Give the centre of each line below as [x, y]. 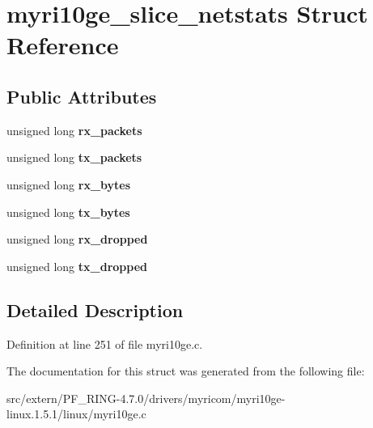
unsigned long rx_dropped [77, 239]
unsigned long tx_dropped [77, 266]
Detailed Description [95, 309]
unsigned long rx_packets [74, 130]
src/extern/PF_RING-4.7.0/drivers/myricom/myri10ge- [146, 398]
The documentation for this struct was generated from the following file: [186, 371]
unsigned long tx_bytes [68, 212]
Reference [63, 45]
